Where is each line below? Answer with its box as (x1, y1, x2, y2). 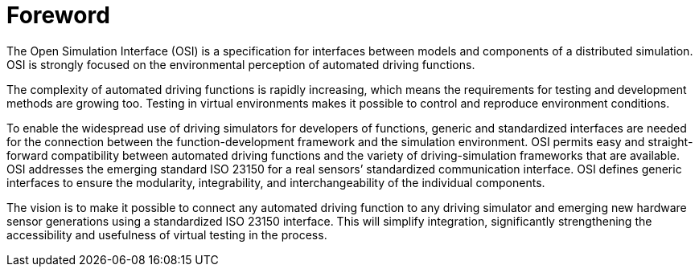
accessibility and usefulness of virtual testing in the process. (6, 227, 327, 242)
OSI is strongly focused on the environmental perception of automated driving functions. (6, 57, 475, 71)
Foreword (6, 2, 110, 29)
